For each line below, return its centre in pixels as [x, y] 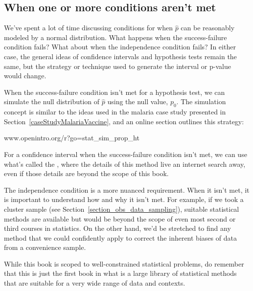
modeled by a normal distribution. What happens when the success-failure [115, 37]
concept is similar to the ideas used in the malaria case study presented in [115, 112]
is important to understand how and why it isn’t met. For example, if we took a [124, 199]
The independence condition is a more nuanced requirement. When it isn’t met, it [127, 190]
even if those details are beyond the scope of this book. [86, 173]
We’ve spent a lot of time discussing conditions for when [88, 28]
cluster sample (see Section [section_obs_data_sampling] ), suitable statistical [122, 209]
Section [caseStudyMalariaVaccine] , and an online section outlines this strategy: [124, 121]
